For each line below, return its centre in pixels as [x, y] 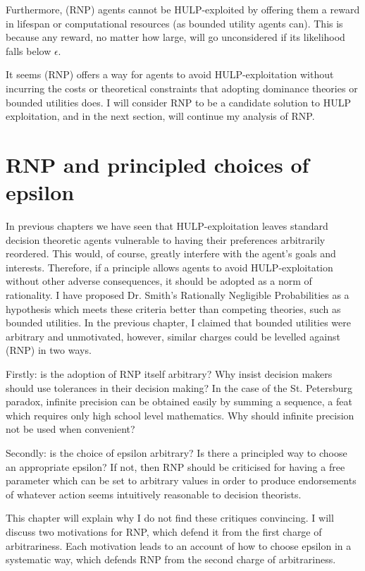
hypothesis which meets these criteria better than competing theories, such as [173, 308]
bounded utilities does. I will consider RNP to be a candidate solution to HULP [178, 102]
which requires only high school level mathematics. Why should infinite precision [180, 415]
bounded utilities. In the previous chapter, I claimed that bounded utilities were [178, 323]
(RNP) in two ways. [49, 350]
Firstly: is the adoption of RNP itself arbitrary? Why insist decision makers [169, 374]
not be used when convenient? [70, 429]
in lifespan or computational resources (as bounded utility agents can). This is [174, 23]
